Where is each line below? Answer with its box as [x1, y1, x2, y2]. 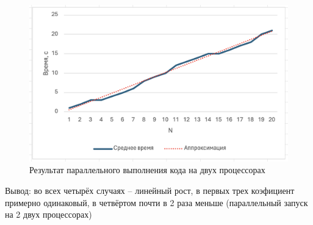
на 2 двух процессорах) [5, 208, 92, 221]
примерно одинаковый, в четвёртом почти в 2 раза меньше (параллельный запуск [5, 196, 308, 209]
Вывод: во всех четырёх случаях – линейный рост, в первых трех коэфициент [5, 184, 295, 196]
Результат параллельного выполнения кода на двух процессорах [29, 163, 265, 176]
